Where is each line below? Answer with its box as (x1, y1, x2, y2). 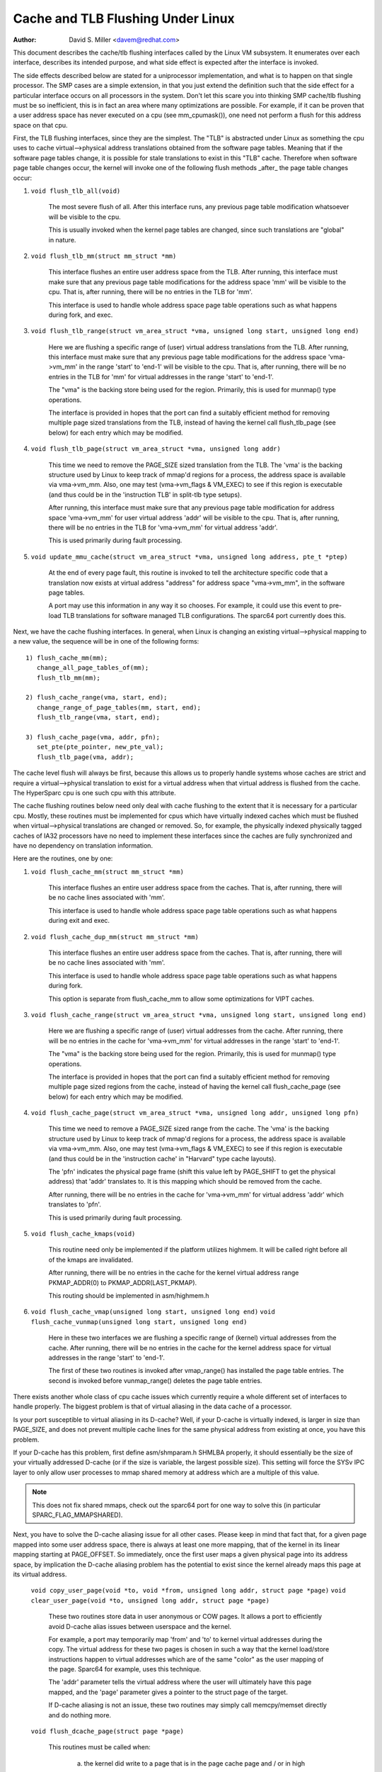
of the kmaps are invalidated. (48, 1255, 134, 1264)
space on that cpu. (13, 120, 68, 129)
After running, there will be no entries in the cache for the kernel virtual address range (48, 1269, 299, 1277)
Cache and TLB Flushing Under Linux (13, 11, 235, 26)
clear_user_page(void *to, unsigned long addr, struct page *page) (30, 1596, 270, 1605)
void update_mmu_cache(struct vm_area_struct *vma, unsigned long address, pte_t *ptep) (30, 553, 348, 561)
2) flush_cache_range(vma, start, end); (25, 693, 168, 702)
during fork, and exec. (48, 310, 113, 319)
